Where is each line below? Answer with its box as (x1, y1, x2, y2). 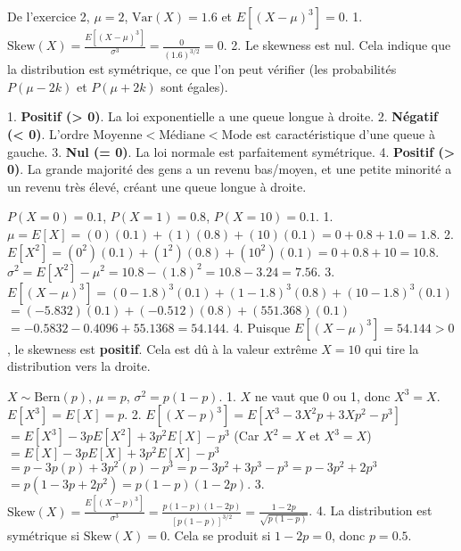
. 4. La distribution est (309, 501, 432, 520)
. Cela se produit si (166, 525, 271, 544)
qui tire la (365, 339, 419, 358)
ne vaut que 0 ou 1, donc (254, 386, 391, 405)
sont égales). (161, 77, 228, 95)
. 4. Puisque (226, 317, 291, 336)
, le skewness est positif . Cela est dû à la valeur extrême (7, 339, 317, 358)
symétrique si (7, 525, 80, 544)
